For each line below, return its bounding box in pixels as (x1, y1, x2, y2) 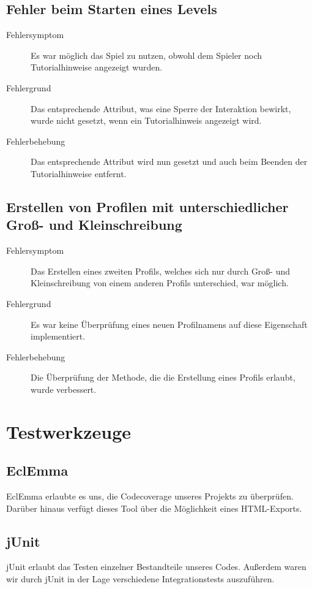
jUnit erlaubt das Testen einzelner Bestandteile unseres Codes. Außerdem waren (6, 560, 306, 573)
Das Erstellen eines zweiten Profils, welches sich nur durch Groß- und (31, 264, 291, 277)
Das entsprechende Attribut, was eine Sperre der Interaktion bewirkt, (31, 102, 291, 115)
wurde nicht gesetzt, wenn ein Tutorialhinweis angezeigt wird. (31, 114, 262, 127)
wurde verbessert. (31, 382, 97, 395)
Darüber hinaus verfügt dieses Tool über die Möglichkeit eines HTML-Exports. (6, 501, 302, 514)
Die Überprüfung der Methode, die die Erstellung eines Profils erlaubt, (31, 371, 295, 384)
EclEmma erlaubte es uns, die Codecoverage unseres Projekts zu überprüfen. (6, 490, 294, 503)
